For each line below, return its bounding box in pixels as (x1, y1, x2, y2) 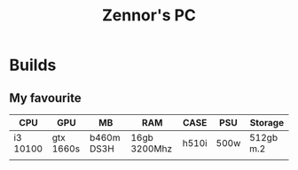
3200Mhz (130, 143, 173, 155)
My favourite (9, 90, 82, 105)
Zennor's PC (101, 5, 197, 26)
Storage (249, 117, 285, 128)
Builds (9, 55, 57, 75)
